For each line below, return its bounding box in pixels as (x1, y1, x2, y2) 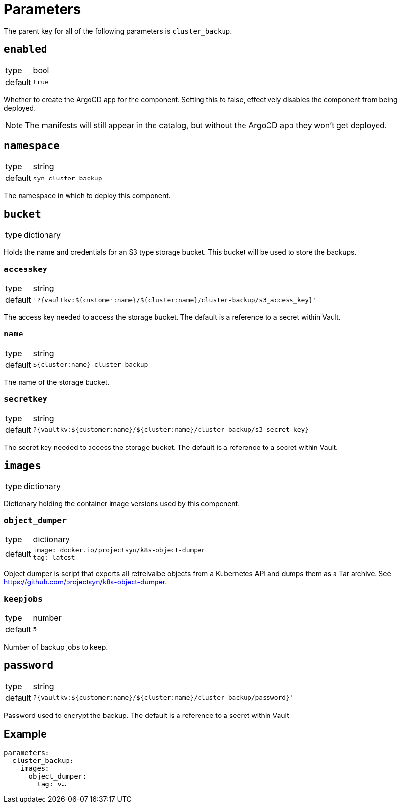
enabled (4, 44, 47, 56)
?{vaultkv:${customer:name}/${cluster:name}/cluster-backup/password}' (33, 694, 293, 702)
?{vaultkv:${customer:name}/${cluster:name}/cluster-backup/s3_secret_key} (33, 426, 309, 434)
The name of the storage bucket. (4, 378, 110, 386)
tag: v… (37, 780, 66, 788)
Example (4, 728, 47, 740)
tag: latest (33, 554, 75, 561)
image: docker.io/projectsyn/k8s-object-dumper (33, 546, 205, 554)
